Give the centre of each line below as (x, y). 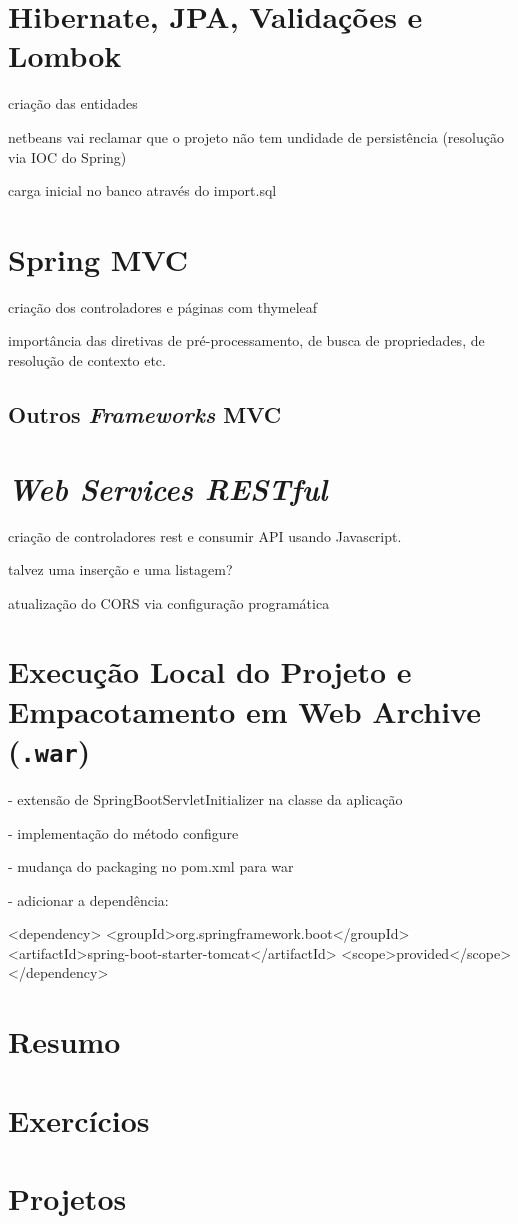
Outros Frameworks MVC (145, 413)
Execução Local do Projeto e (210, 671)
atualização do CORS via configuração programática (169, 602)
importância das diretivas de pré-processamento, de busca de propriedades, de (246, 340)
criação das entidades (73, 103)
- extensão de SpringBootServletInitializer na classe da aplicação (205, 798)
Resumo (64, 1041)
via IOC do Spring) (67, 156)
